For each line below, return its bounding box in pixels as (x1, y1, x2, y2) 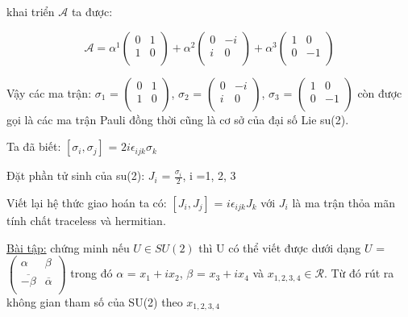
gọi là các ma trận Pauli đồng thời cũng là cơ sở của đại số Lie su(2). (6, 111, 349, 127)
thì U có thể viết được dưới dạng (198, 239, 361, 256)
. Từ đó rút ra (323, 265, 394, 282)
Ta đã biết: (6, 138, 61, 155)
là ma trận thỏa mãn (292, 194, 396, 211)
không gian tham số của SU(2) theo (6, 293, 183, 310)
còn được (357, 84, 402, 101)
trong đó (70, 265, 113, 282)
